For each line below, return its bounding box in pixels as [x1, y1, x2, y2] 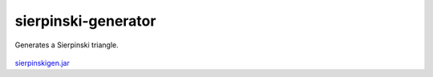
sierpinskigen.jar [14, 58, 70, 67]
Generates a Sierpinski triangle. [14, 40, 119, 50]
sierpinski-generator [14, 12, 156, 30]
